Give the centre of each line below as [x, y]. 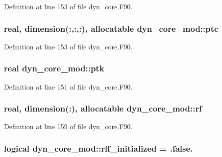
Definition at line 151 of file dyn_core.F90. [68, 86]
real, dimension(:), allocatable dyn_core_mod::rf [103, 108]
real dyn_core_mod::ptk [54, 68]
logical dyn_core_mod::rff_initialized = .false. [99, 148]
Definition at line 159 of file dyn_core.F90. [68, 126]
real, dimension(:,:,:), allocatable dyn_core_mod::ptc [111, 28]
